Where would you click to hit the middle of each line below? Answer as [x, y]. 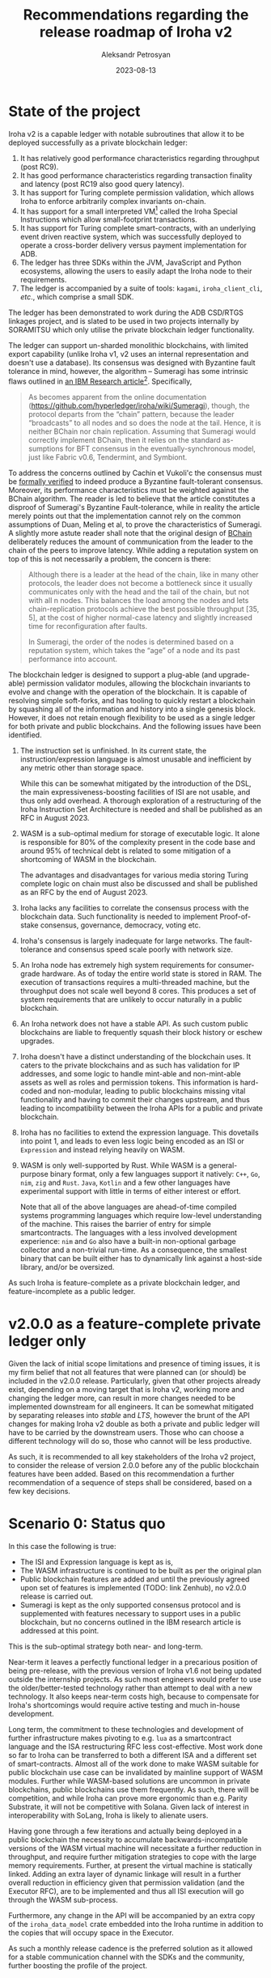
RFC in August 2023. [55, 818]
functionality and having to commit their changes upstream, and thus [135, 1099]
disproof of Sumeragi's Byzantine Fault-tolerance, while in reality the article [134, 507]
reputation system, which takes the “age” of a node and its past [134, 650]
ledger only [47, 1341]
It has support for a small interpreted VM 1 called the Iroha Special [129, 210]
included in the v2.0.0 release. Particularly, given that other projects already [135, 1381]
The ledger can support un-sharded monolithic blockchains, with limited [129, 346]
